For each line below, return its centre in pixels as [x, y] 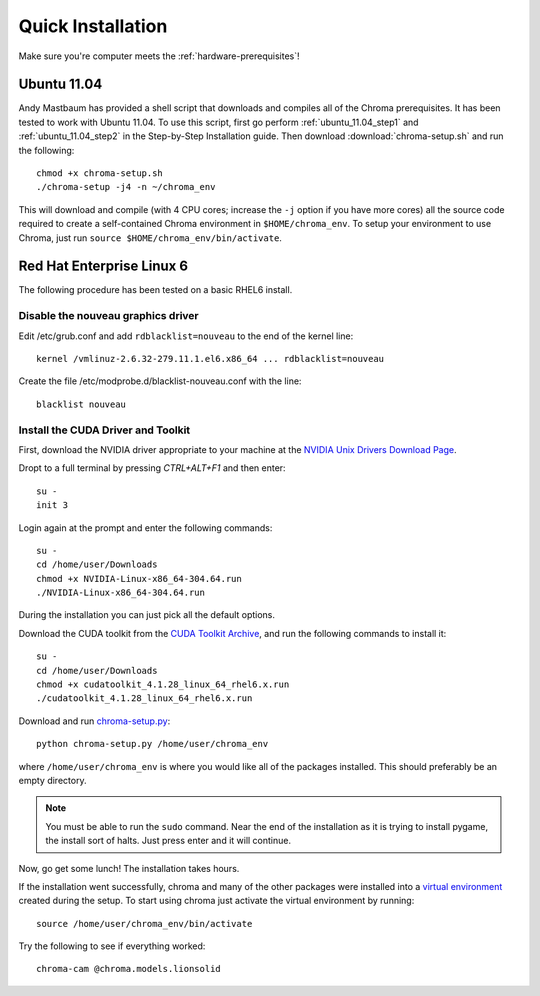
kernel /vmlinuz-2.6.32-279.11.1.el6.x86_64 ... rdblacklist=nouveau [210, 359]
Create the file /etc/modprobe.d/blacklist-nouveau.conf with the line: [160, 381]
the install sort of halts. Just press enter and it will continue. [168, 841]
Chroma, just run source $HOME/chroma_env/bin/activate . [150, 237]
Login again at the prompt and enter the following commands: [145, 527]
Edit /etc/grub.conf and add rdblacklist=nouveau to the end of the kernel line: [186, 336]
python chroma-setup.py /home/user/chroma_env [152, 744]
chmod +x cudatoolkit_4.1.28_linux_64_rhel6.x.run [163, 684]
